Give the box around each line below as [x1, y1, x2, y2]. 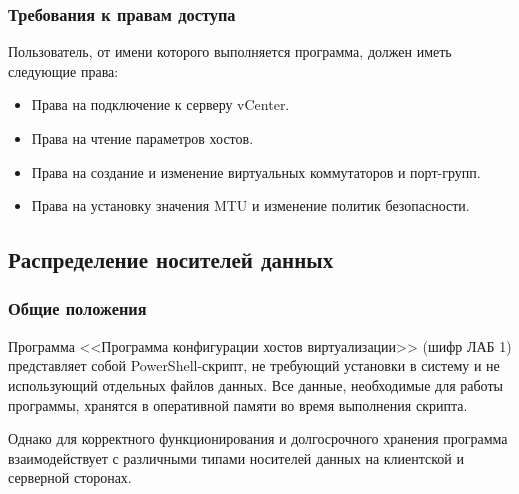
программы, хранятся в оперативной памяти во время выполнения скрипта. [8, 394, 468, 415]
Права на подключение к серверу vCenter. [31, 94, 290, 115]
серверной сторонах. [8, 467, 132, 488]
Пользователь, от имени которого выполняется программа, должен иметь [8, 41, 452, 62]
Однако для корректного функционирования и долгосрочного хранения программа [8, 428, 508, 449]
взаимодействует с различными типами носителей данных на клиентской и [8, 447, 465, 468]
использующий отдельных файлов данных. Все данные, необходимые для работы [8, 374, 503, 395]
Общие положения [8, 296, 147, 321]
